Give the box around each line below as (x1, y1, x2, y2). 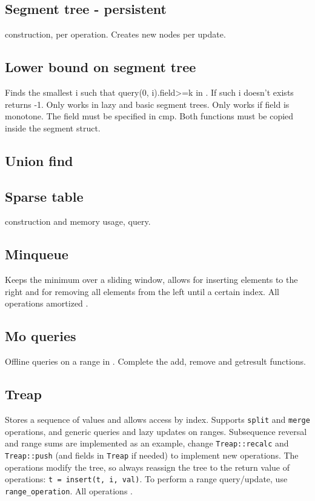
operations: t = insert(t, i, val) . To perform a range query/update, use (5, 473, 288, 485)
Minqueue (5, 245, 68, 264)
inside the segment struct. (5, 121, 101, 134)
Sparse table (5, 187, 84, 205)
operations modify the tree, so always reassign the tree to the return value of (5, 460, 290, 473)
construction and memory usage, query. (5, 215, 151, 228)
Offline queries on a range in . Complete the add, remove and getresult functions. (5, 355, 306, 368)
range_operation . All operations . (5, 484, 133, 497)
